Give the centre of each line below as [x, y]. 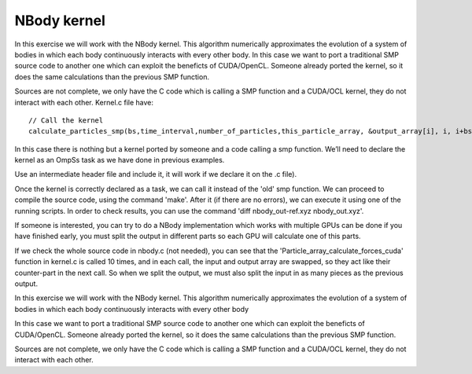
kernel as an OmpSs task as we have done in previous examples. [120, 160]
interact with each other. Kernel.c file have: [84, 102]
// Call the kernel [66, 120]
